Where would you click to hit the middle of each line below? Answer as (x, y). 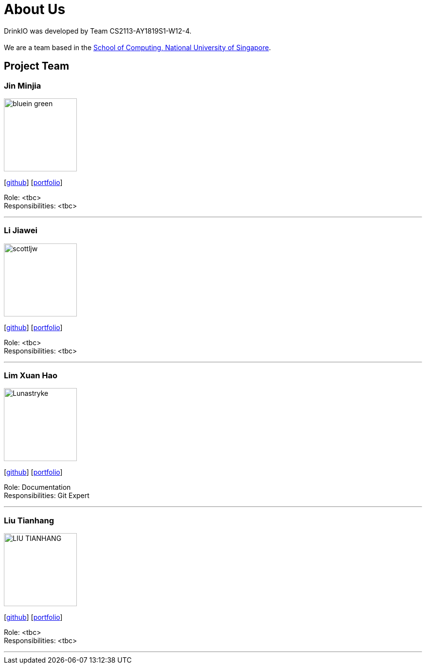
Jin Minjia (23, 85)
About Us (35, 9)
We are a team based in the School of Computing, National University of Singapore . (138, 47)
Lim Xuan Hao (31, 376)
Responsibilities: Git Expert (47, 496)
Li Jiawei (21, 231)
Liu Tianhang (29, 520)
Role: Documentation (37, 487)
